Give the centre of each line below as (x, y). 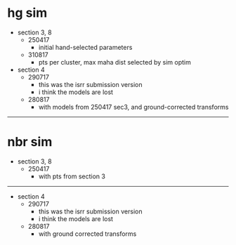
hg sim (27, 13)
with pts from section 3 (72, 176)
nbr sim (30, 142)
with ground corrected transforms (87, 234)
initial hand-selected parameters (85, 47)
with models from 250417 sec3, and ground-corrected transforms (133, 107)
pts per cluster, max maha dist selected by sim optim (114, 62)
